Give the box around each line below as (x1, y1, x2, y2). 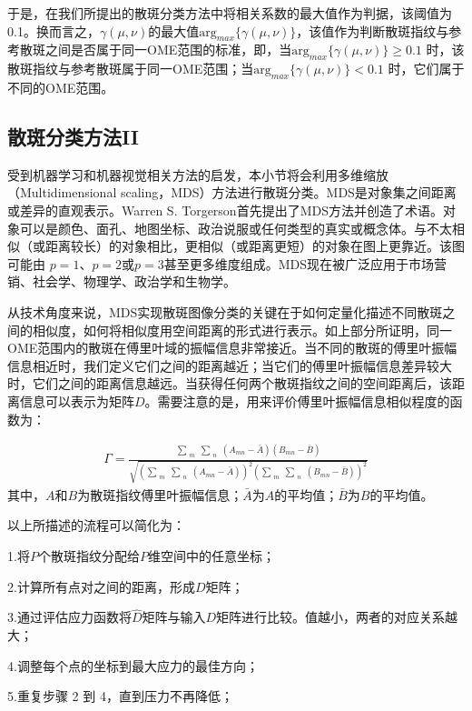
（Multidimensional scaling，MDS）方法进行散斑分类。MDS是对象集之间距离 (7, 183, 457, 202)
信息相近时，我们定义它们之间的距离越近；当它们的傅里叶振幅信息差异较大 (7, 355, 452, 375)
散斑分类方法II (7, 122, 139, 150)
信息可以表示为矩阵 (19, 391, 134, 410)
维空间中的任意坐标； (147, 546, 275, 565)
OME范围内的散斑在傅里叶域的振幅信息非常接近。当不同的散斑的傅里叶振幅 (7, 338, 457, 357)
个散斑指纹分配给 (37, 546, 140, 565)
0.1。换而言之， (7, 21, 100, 40)
